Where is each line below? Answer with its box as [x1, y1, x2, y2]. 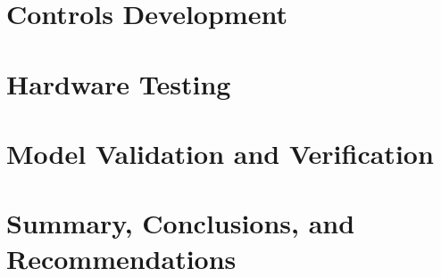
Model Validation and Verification [6, 134, 434, 171]
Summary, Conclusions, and [6, 205, 355, 241]
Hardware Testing [6, 65, 231, 102]
